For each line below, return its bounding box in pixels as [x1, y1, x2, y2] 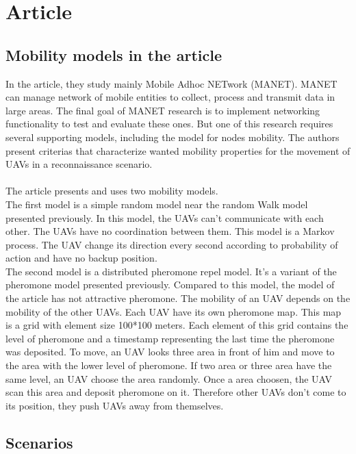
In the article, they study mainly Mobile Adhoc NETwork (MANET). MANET [5, 76, 338, 90]
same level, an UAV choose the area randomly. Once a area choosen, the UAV [5, 371, 333, 386]
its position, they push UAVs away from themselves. [5, 398, 224, 412]
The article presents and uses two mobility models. [5, 184, 218, 198]
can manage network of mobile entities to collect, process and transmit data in [5, 90, 335, 104]
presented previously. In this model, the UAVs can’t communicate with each [5, 210, 324, 225]
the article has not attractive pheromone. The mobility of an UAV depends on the [5, 291, 351, 305]
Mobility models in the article [5, 44, 222, 65]
